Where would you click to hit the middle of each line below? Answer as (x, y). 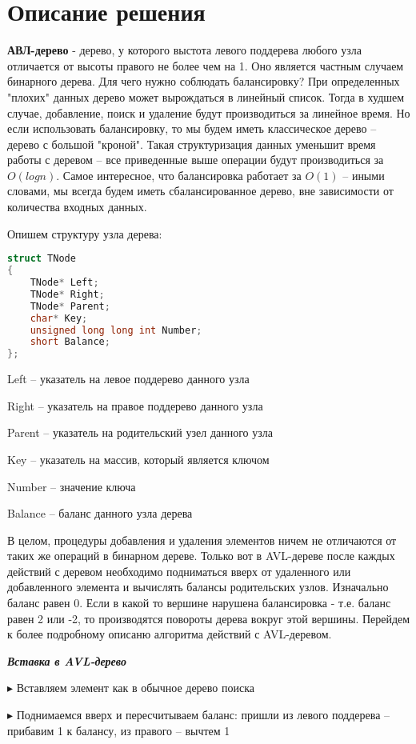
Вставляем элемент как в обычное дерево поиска (136, 688)
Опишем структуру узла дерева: (85, 233)
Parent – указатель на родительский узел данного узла (140, 432)
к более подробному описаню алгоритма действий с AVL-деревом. (170, 634)
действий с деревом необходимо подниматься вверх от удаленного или (179, 571)
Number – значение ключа (72, 486)
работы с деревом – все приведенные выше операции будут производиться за (196, 160)
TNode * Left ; (64, 282)
